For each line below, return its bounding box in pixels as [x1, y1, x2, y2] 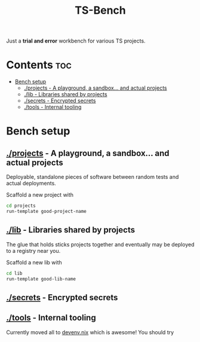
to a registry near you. [6, 247, 61, 254]
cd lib [6, 270, 23, 276]
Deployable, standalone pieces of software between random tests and [6, 173, 179, 181]
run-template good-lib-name [6, 276, 76, 282]
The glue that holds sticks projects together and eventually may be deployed [6, 240, 195, 248]
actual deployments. [6, 180, 57, 187]
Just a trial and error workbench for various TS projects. [6, 37, 146, 45]
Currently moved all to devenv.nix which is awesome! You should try [6, 328, 174, 335]
